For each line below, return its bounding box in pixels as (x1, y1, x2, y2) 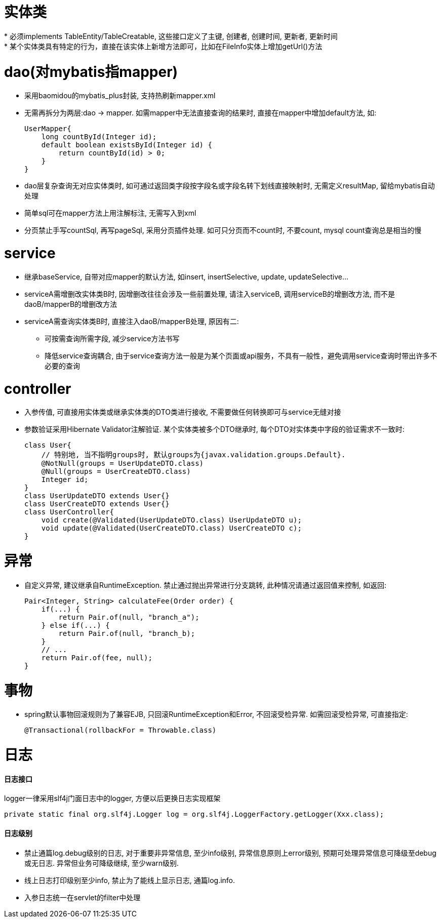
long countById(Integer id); (41, 133, 157, 141)
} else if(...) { (41, 621, 110, 629)
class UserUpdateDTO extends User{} (24, 492, 170, 500)
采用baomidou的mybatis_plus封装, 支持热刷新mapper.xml (24, 91, 216, 100)
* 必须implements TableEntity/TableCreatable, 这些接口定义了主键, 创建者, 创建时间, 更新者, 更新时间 (4, 31, 338, 41)
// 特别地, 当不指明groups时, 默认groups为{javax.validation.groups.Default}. (41, 451, 346, 459)
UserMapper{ (24, 125, 71, 133)
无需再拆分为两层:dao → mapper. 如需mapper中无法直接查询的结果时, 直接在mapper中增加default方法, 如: (24, 108, 377, 117)
